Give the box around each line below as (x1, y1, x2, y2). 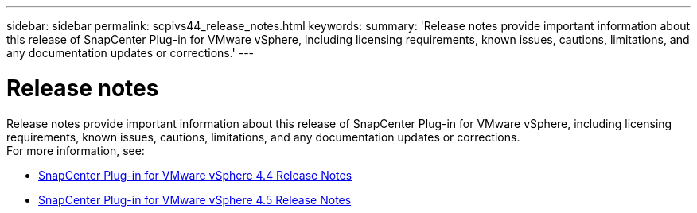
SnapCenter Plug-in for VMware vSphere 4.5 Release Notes (38, 192, 352, 207)
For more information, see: (6, 143, 145, 157)
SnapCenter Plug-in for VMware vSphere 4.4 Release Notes (38, 168, 352, 182)
